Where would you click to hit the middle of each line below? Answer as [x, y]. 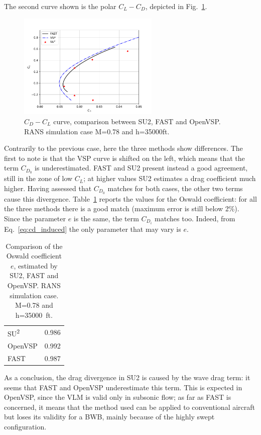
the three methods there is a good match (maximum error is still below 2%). [122, 208]
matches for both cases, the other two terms [175, 188]
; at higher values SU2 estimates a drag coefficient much [170, 178]
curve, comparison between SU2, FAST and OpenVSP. [137, 121]
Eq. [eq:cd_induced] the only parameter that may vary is [93, 229]
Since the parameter [35, 218]
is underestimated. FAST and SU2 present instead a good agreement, [141, 168]
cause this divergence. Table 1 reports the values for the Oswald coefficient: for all [130, 198]
